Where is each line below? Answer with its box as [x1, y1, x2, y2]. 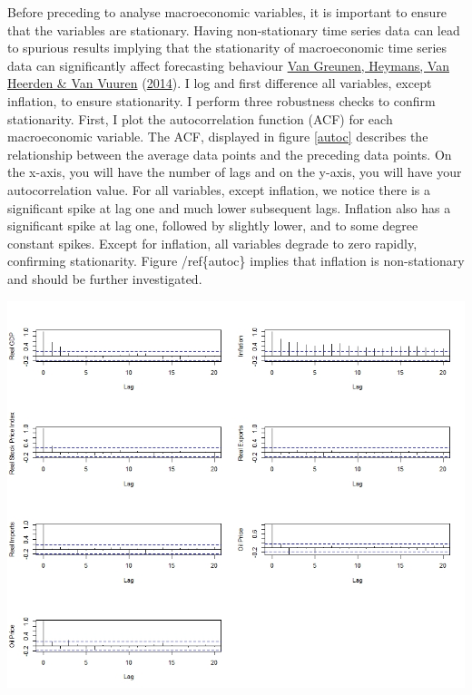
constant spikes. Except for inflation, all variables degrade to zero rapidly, [7, 233, 418, 252]
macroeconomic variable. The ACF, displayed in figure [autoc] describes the [7, 127, 428, 146]
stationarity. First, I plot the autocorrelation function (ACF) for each [7, 109, 393, 128]
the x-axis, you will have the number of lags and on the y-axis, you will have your [7, 162, 462, 181]
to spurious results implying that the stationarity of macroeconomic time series [7, 38, 447, 57]
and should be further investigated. [7, 269, 202, 288]
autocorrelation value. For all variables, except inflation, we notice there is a [7, 180, 431, 199]
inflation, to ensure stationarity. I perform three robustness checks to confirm [7, 91, 436, 110]
